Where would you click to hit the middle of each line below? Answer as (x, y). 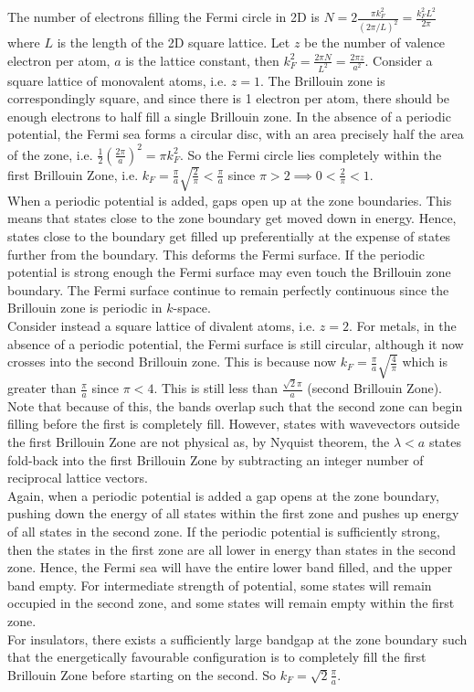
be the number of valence (375, 43)
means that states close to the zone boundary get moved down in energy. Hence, (232, 218)
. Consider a (399, 60)
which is (425, 362)
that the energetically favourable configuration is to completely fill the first (217, 657)
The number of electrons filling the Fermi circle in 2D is (163, 17)
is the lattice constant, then (202, 60)
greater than (42, 388)
